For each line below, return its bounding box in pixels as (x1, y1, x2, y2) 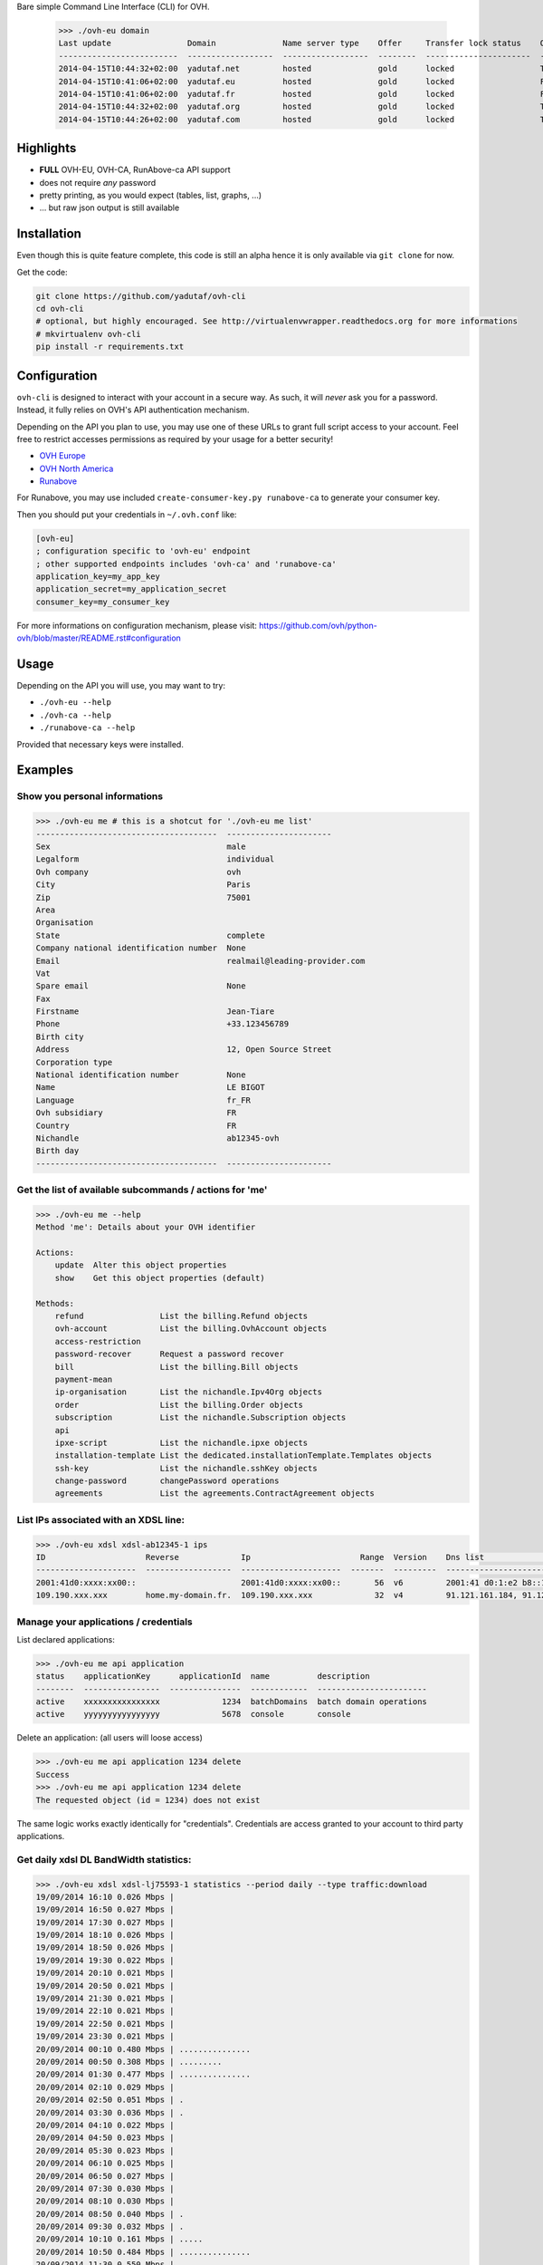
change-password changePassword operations (54, 1476, 280, 1486)
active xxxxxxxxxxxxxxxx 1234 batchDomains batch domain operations (35, 1697, 427, 1707)
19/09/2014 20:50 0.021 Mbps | (35, 1981, 176, 1990)
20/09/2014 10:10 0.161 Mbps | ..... (35, 2234, 204, 2244)
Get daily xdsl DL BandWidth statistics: (16, 1853, 192, 1865)
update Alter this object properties (54, 1260, 227, 1270)
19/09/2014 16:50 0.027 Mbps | (35, 1904, 176, 1915)
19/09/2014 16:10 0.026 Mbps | (35, 1892, 176, 1902)
